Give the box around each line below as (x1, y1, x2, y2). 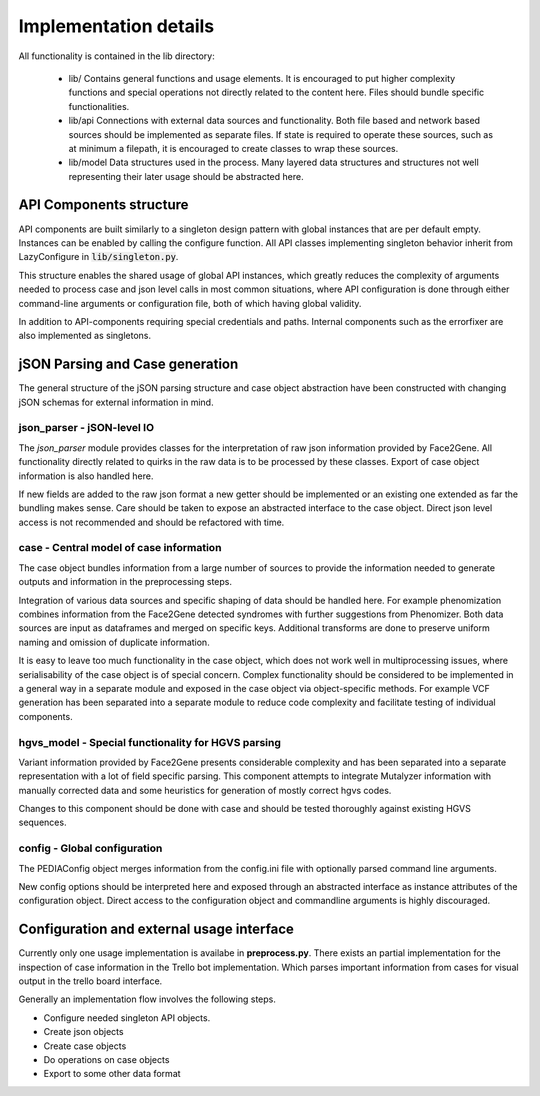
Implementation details (18, 15, 215, 37)
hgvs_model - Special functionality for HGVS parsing (18, 735, 282, 749)
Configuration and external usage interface (18, 921, 294, 938)
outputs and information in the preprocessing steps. (18, 576, 232, 588)
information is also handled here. (18, 470, 154, 482)
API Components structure (18, 196, 189, 214)
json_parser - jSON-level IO (18, 421, 155, 435)
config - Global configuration (18, 841, 163, 855)
